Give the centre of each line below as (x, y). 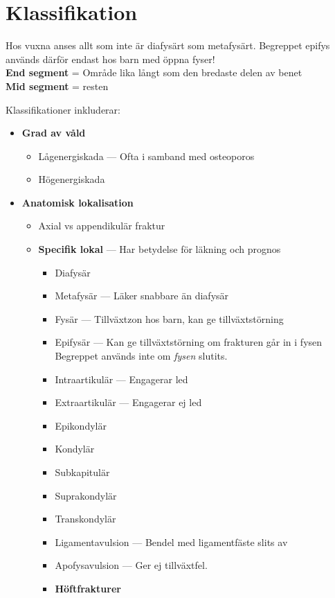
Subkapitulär (82, 472)
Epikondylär (81, 425)
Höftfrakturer (88, 588)
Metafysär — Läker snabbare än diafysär (142, 296)
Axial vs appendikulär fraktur (102, 226)
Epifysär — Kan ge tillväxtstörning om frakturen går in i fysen (189, 342)
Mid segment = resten (57, 86)
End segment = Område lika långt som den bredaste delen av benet (154, 72)
